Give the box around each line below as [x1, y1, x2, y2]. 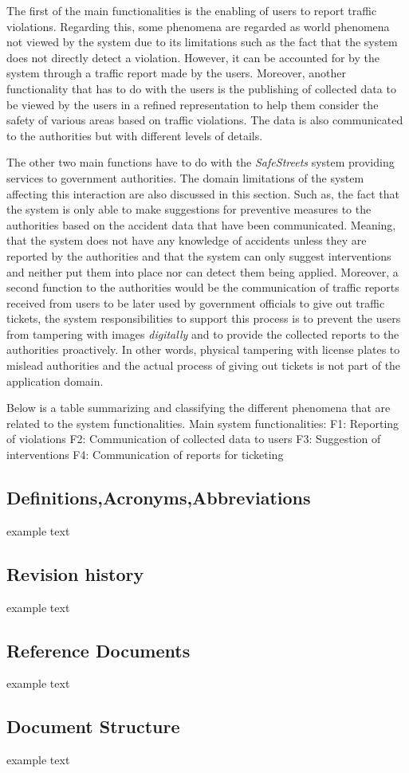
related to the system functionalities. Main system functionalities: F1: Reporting [6, 414, 399, 431]
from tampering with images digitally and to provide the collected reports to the [6, 325, 399, 342]
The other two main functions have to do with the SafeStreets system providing [6, 154, 395, 171]
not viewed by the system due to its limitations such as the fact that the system [6, 33, 398, 50]
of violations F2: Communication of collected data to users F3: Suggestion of [6, 430, 381, 447]
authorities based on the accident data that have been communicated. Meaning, [6, 216, 396, 233]
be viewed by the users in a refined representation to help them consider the [6, 96, 379, 112]
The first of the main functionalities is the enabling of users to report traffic [6, 2, 377, 18]
